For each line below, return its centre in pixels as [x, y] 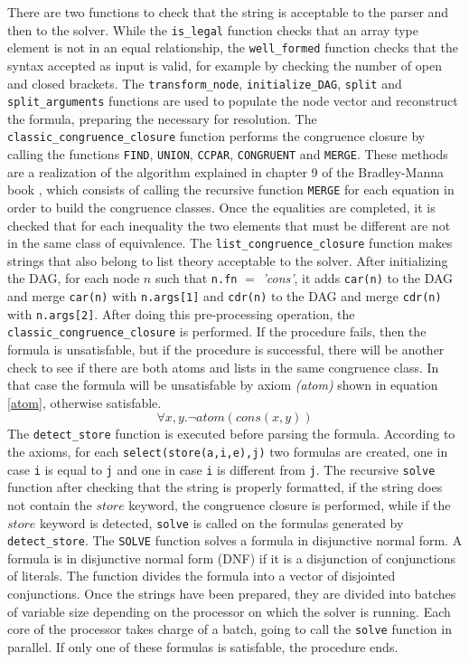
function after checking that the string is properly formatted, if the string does [225, 487]
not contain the [50, 504]
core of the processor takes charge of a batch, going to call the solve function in [230, 629]
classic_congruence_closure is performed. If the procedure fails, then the [217, 331]
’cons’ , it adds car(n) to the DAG [358, 278]
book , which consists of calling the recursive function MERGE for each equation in [231, 189]
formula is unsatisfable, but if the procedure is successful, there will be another [226, 350]
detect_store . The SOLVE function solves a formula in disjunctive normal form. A [235, 540]
